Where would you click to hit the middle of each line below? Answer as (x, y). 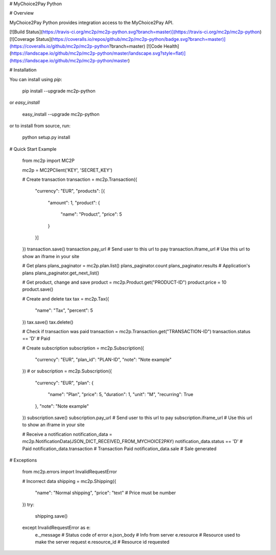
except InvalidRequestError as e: (56, 528)
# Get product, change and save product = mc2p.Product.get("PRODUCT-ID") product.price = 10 (124, 282)
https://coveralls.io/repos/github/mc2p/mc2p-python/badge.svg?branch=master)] (139, 39)
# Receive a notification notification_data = (67, 434)
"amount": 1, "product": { (74, 202)
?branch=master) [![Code (136, 46)
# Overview (22, 13)
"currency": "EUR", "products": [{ (70, 191)
